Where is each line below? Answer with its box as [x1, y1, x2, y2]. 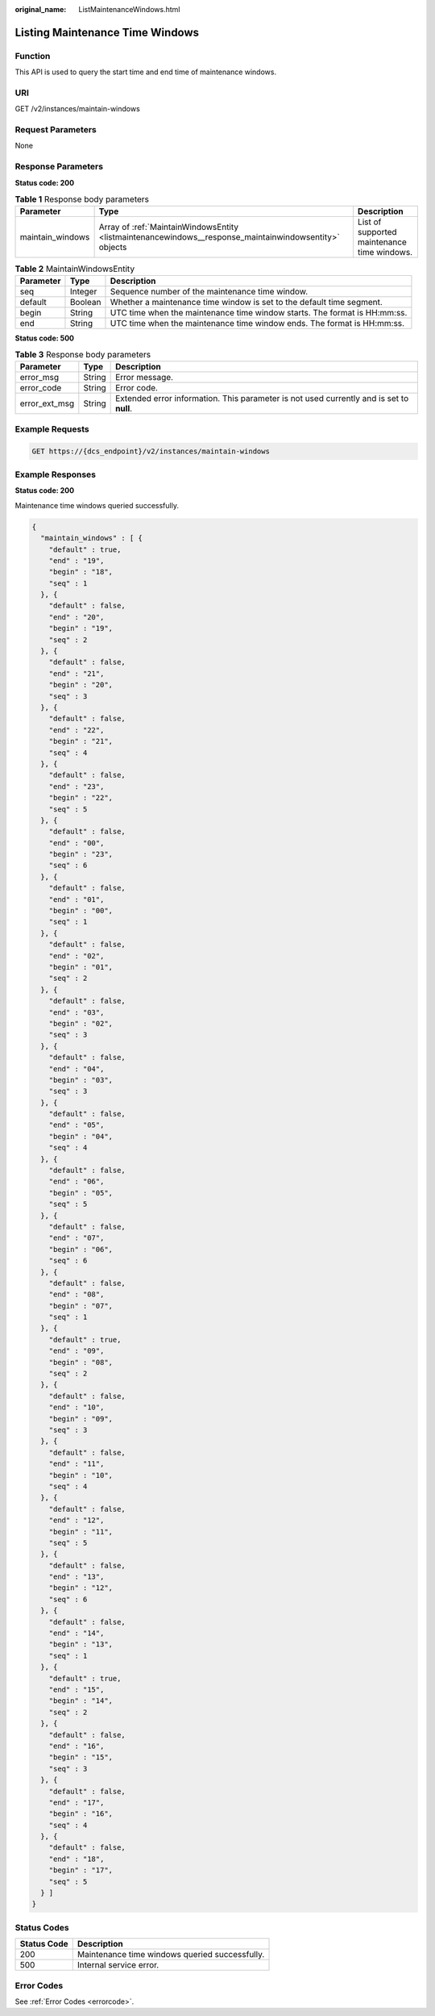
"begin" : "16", [48, 1809, 113, 1818]
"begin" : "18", [48, 567, 113, 577]
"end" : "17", [48, 1797, 105, 1807]
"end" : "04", [48, 1064, 105, 1073]
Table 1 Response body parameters [14, 194, 149, 205]
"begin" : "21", [48, 737, 113, 746]
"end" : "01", [48, 895, 105, 904]
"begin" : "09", [48, 1414, 113, 1423]
